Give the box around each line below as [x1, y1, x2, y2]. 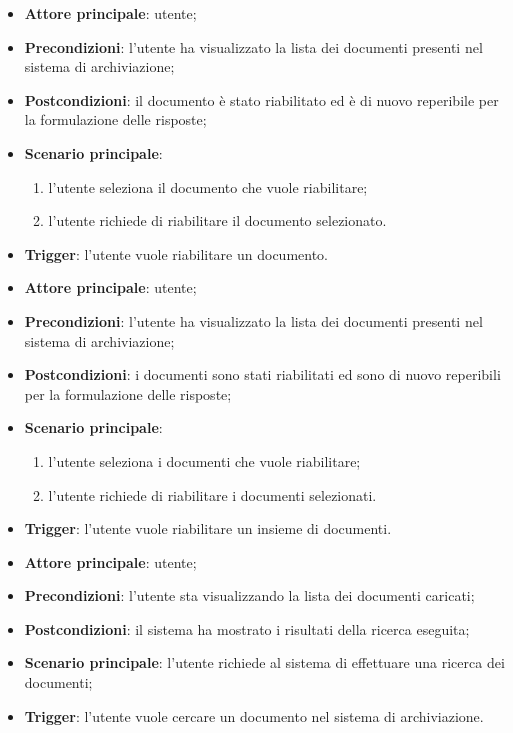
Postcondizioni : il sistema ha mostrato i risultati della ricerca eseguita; [24, 618, 470, 639]
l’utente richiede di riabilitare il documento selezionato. [48, 210, 387, 231]
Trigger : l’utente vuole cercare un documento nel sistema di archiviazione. [24, 705, 484, 726]
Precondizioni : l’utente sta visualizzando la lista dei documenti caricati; [24, 585, 475, 606]
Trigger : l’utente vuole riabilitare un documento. [24, 243, 328, 264]
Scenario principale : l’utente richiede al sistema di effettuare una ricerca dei [24, 652, 505, 673]
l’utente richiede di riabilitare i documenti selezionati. [48, 484, 377, 505]
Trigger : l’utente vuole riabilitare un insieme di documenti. [24, 518, 392, 539]
